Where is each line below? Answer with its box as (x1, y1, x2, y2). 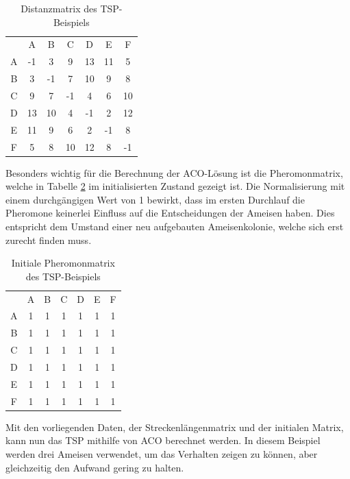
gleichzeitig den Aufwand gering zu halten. (5, 460, 184, 474)
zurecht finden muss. (5, 232, 92, 247)
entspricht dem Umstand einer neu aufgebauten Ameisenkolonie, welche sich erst (5, 219, 344, 233)
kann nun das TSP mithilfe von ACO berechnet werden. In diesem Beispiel (5, 433, 321, 447)
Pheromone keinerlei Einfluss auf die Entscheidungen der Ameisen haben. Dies (5, 206, 335, 220)
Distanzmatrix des (21, 1, 97, 15)
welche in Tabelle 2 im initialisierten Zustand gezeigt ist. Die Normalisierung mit (5, 179, 345, 193)
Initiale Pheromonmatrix (11, 256, 115, 270)
